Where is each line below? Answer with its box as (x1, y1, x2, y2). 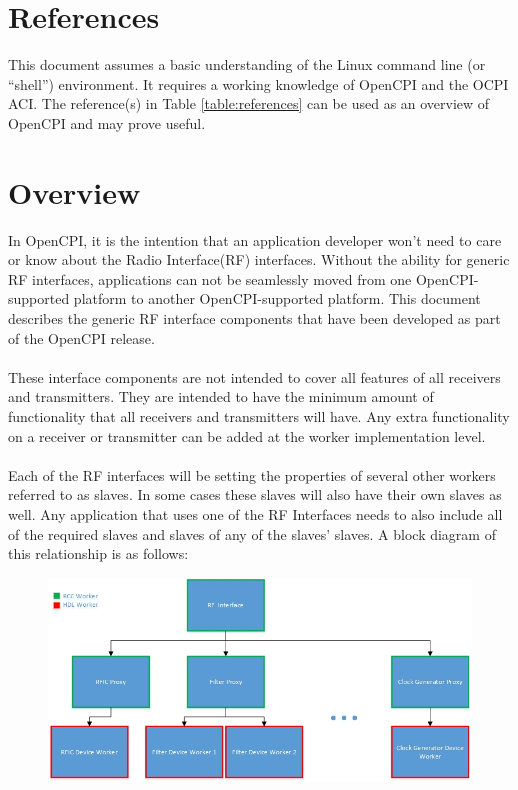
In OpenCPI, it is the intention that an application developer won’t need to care (8, 229, 502, 250)
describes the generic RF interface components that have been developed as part (8, 308, 501, 328)
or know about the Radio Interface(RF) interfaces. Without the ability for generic (8, 249, 510, 270)
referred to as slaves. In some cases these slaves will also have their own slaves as (8, 484, 502, 505)
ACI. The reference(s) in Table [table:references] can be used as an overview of (8, 93, 490, 114)
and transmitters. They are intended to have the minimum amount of (8, 386, 434, 407)
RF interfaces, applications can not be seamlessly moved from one (8, 268, 412, 289)
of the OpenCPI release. (8, 327, 155, 348)
